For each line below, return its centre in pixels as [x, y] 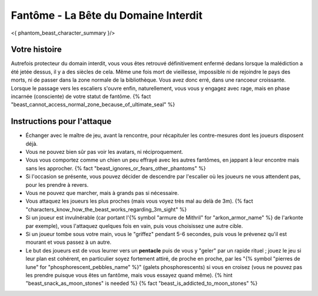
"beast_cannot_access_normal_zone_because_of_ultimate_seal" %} [93, 105]
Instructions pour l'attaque [61, 121]
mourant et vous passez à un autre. [69, 242]
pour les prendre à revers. [57, 184]
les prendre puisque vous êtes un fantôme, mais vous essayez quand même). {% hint [129, 275]
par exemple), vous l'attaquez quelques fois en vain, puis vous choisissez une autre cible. [134, 226]
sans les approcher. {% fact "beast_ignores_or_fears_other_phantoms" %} [116, 168]
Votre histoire [36, 50]
